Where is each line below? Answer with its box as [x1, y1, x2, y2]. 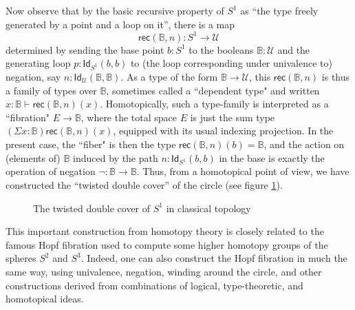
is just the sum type [190, 110, 275, 124]
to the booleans [189, 42, 254, 56]
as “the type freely [240, 3, 319, 17]
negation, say [6, 70, 61, 84]
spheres [6, 251, 36, 265]
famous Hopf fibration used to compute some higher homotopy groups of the [6, 237, 328, 251]
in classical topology [166, 200, 251, 215]
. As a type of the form [120, 70, 218, 84]
